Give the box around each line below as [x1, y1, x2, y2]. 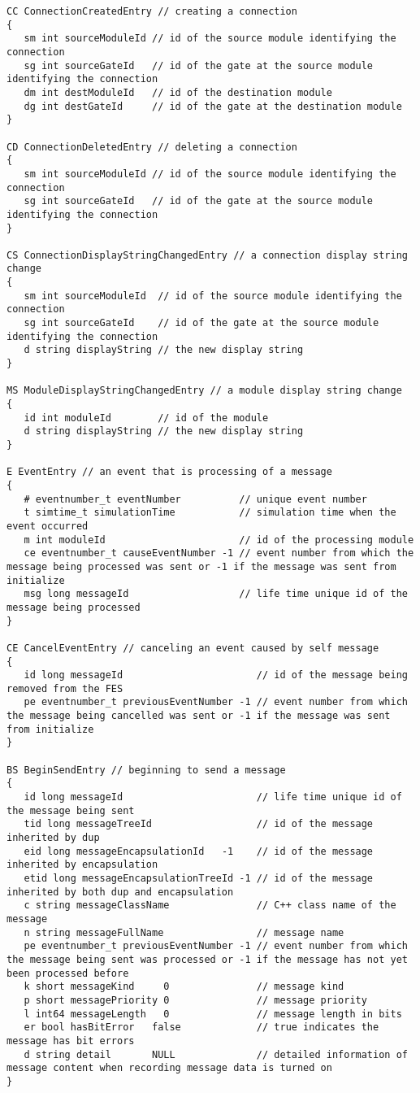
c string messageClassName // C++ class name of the [24, 899, 396, 912]
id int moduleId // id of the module [24, 412, 269, 424]
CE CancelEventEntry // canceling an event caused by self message [6, 642, 379, 654]
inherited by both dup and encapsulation [6, 886, 234, 898]
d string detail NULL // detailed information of [24, 1048, 408, 1060]
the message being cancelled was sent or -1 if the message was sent [6, 710, 391, 722]
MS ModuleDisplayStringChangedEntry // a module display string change [6, 385, 402, 397]
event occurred [6, 520, 89, 532]
